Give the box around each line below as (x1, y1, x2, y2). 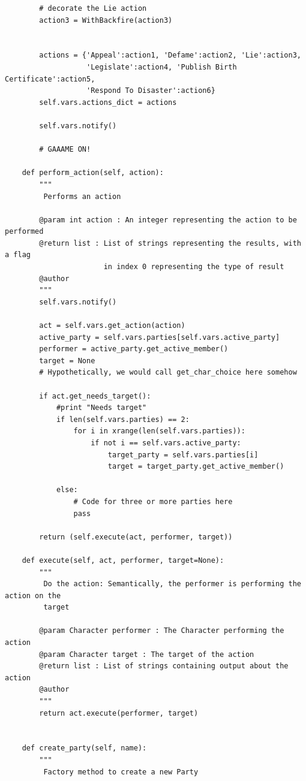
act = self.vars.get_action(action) (39, 321, 185, 330)
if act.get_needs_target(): (39, 391, 151, 400)
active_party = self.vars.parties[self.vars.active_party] (39, 333, 280, 342)
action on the (5, 591, 61, 600)
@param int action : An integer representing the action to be (39, 215, 297, 224)
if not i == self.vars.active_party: (91, 438, 241, 447)
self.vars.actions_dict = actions (39, 98, 177, 107)
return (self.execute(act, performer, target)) (39, 532, 233, 541)
